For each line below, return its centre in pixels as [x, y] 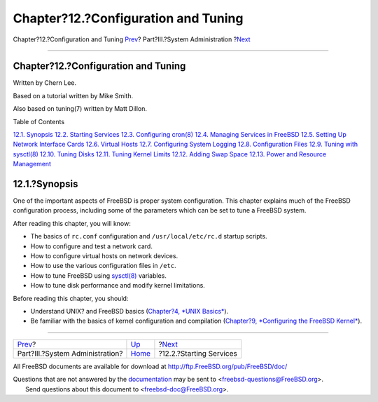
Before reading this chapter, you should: [71, 298]
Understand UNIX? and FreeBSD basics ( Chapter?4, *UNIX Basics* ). [129, 311]
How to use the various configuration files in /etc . [103, 266]
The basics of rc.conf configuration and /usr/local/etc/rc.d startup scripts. [149, 236]
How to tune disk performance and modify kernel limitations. [118, 286]
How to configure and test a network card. [92, 246]
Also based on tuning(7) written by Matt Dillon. [80, 109]
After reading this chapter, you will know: [72, 223]
